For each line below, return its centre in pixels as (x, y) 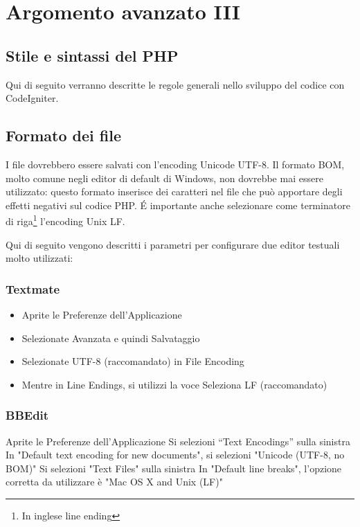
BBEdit (27, 415)
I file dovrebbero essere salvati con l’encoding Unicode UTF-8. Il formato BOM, (175, 164)
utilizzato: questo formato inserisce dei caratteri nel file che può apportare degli (174, 191)
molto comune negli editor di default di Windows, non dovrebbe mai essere (164, 178)
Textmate (33, 288)
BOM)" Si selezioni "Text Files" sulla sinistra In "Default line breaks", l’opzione (174, 468)
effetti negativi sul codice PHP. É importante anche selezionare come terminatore (178, 205)
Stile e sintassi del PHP (92, 55)
